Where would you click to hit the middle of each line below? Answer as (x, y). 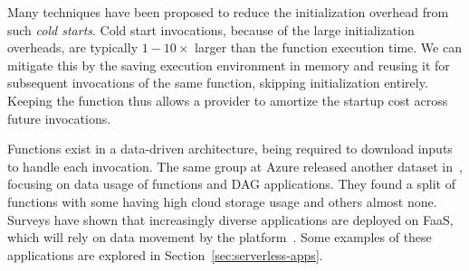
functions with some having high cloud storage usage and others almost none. (222, 201)
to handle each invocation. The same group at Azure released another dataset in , (235, 166)
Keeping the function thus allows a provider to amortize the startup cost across (228, 100)
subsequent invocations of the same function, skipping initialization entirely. (218, 83)
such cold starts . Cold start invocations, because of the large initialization (211, 29)
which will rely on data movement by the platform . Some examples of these (220, 237)
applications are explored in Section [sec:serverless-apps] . (165, 254)
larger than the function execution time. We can (328, 47)
